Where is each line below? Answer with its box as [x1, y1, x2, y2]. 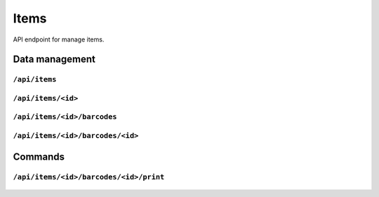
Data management [13, 53, 96, 65]
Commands [13, 151, 65, 163]
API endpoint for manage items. [13, 35, 105, 44]
